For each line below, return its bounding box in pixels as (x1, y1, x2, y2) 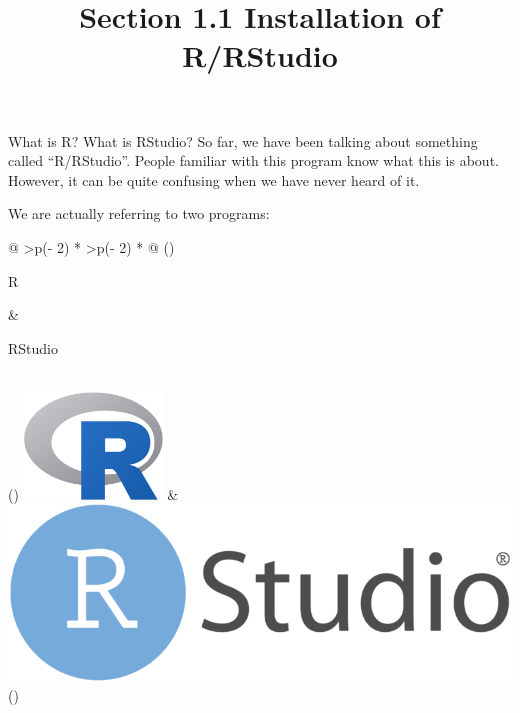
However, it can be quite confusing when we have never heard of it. (8, 169, 420, 190)
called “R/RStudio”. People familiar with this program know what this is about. (8, 150, 499, 171)
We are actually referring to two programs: (8, 203, 270, 224)
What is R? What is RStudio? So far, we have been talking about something (8, 130, 478, 151)
